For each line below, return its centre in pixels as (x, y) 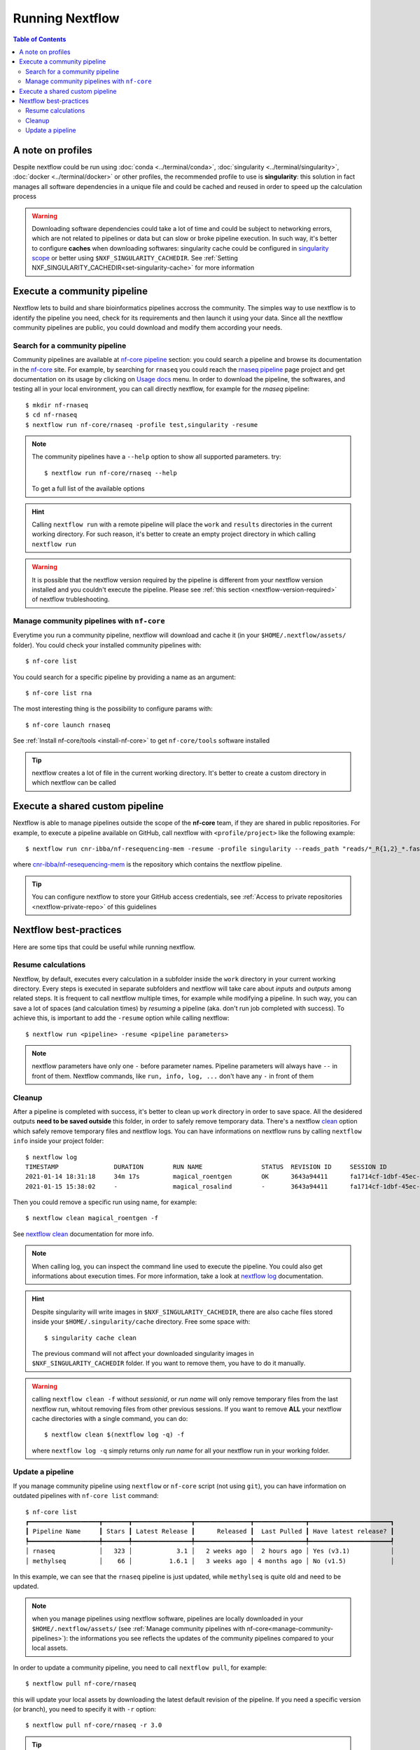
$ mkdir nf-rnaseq (57, 405)
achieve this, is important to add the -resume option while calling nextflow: (121, 1018)
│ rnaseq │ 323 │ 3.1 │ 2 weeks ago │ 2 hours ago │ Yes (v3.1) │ (210, 1551)
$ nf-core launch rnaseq (68, 725)
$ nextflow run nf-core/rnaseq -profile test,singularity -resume (142, 425)
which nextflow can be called (74, 783)
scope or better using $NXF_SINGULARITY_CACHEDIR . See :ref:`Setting (135, 258)
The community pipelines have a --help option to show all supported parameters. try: (156, 457)
